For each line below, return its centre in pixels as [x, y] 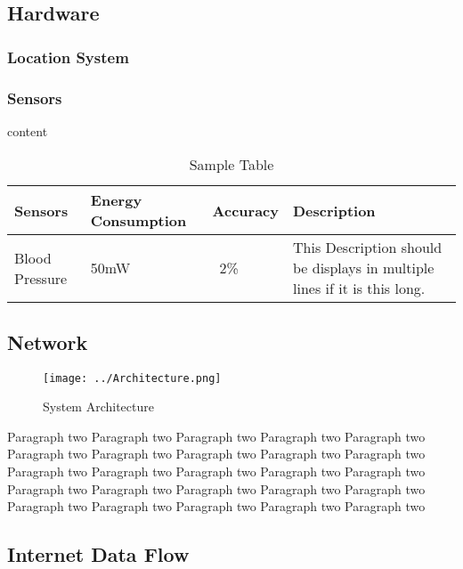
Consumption [138, 221]
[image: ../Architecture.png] [132, 378]
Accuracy [245, 210]
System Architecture [98, 406]
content [28, 130]
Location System [68, 57]
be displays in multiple [364, 268]
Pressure [41, 278]
